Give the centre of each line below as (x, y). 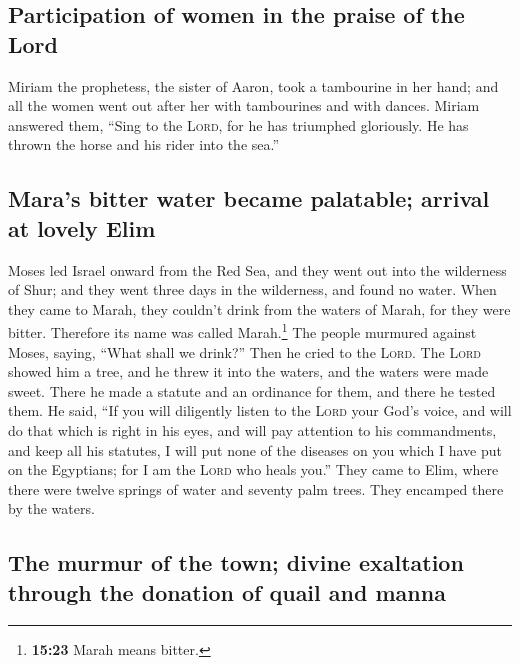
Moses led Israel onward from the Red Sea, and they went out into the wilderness (257, 269)
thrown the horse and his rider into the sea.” (144, 144)
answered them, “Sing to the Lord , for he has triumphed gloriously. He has (238, 124)
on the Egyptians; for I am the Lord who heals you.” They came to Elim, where (253, 469)
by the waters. (51, 508)
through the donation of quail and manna (227, 591)
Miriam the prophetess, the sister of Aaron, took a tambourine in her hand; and (253, 85)
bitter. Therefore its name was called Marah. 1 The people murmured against (242, 330)
